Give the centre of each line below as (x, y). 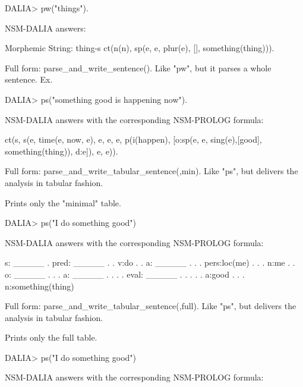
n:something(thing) (40, 286)
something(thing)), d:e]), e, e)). (61, 151)
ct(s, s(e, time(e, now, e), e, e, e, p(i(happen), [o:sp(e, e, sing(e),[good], (133, 139)
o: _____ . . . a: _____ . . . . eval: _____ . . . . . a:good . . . (125, 274)
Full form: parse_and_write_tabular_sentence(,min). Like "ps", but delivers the (151, 171)
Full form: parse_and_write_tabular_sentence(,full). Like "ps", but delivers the (151, 306)
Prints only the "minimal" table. (63, 202)
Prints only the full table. (51, 337)
